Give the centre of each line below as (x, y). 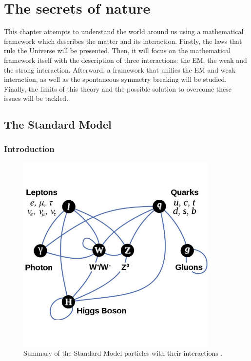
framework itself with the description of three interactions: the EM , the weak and (125, 60)
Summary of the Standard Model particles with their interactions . (123, 353)
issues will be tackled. (36, 98)
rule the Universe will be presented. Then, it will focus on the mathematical (117, 50)
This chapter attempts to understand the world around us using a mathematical (124, 31)
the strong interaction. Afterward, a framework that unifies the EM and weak (120, 69)
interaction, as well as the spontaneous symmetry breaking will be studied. (116, 79)
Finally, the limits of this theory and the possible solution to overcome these (118, 88)
